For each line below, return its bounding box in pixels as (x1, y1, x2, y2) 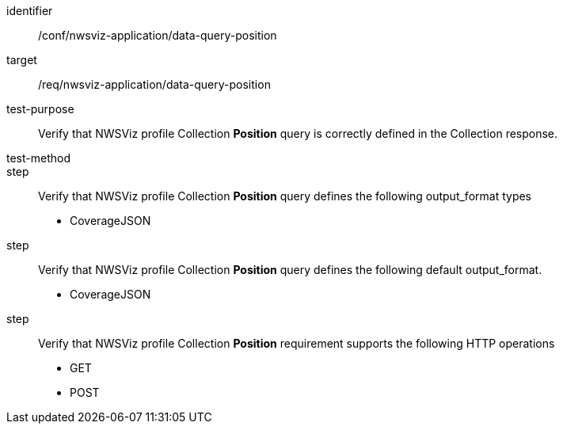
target (6, 53, 37, 67)
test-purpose (6, 102, 74, 116)
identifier (6, 4, 53, 17)
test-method (6, 151, 70, 165)
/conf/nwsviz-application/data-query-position (38, 29, 277, 42)
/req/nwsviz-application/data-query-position (38, 78, 271, 91)
